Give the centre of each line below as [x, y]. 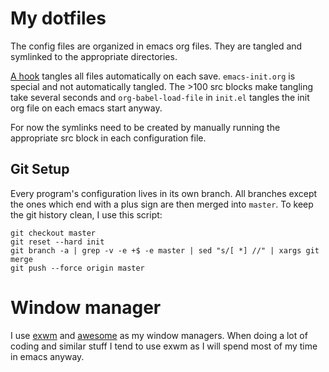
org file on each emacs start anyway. [86, 108]
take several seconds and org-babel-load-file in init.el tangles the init [160, 97]
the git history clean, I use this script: [86, 214]
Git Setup [40, 169]
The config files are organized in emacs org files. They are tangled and [156, 46]
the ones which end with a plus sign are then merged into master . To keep [162, 204]
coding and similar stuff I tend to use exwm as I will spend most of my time [164, 346]
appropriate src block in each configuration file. [108, 138]
